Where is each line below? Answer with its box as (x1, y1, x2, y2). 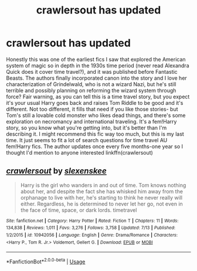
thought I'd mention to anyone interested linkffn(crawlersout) (6, 149, 154, 156)
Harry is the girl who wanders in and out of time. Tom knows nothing (20, 181, 186, 188)
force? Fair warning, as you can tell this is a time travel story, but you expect (6, 93, 190, 100)
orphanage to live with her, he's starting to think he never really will (20, 194, 183, 201)
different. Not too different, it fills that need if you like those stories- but (6, 105, 178, 112)
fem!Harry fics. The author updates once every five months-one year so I (6, 143, 184, 150)
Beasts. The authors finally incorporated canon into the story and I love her (6, 74, 188, 81)
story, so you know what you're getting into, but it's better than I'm (6, 124, 167, 131)
